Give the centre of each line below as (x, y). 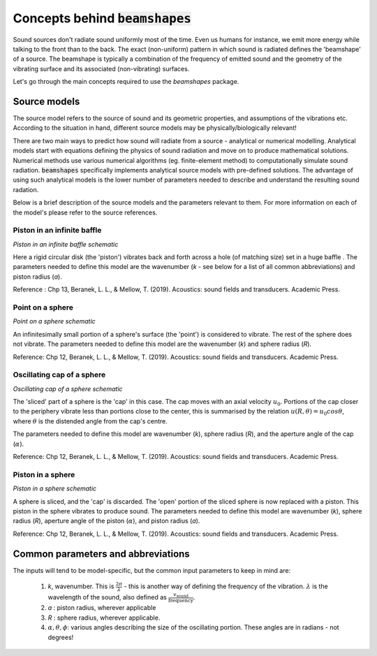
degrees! (61, 637)
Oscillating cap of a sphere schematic (68, 388)
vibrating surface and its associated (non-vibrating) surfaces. (101, 68)
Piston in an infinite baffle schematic (66, 244)
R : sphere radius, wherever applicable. (104, 618)
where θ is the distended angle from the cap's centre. (90, 421)
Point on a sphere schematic (54, 321)
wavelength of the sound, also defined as (107, 597)
